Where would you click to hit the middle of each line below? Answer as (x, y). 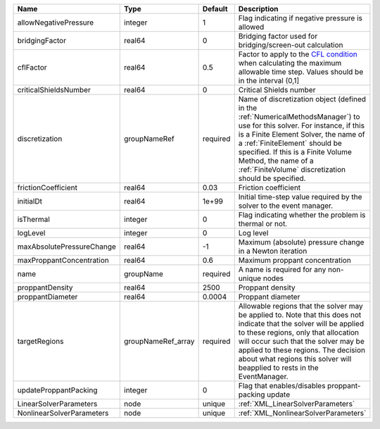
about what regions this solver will (295, 359)
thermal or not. (263, 224)
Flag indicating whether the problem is (302, 215)
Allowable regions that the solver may (300, 306)
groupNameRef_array (159, 341)
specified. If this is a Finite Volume (295, 152)
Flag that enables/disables (282, 386)
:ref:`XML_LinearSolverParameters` (297, 404)
